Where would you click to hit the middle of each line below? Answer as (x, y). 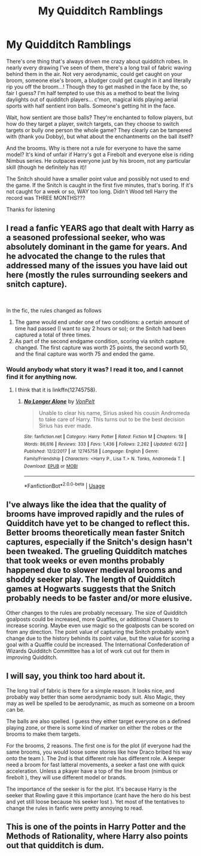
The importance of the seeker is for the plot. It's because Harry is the (92, 789)
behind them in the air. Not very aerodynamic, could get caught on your (94, 74)
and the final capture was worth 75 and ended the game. (85, 354)
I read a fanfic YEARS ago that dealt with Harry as (100, 228)
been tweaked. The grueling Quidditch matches (97, 552)
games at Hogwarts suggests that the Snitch (91, 589)
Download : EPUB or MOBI (51, 466)
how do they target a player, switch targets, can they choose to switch (93, 123)
